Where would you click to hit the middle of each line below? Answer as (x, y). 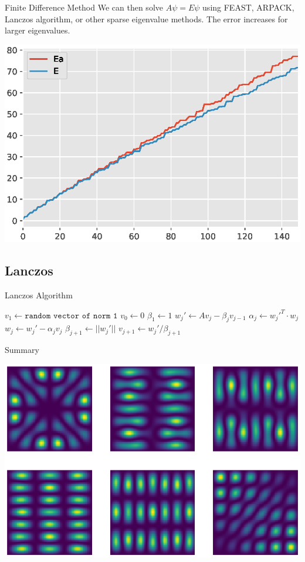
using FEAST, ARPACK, (248, 7)
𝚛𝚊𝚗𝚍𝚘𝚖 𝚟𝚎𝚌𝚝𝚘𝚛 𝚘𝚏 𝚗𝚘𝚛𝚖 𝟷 (71, 316)
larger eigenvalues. (38, 30)
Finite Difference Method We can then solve (84, 7)
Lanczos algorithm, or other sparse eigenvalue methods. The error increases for (146, 18)
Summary (22, 350)
